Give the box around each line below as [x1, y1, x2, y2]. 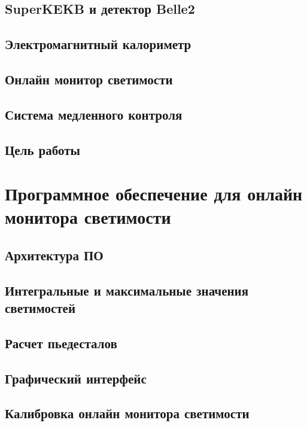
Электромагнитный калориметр [5, 35, 192, 53]
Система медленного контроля [5, 105, 183, 123]
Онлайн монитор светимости [5, 69, 173, 88]
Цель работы [5, 140, 80, 159]
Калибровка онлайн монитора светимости [5, 404, 250, 422]
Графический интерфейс [5, 369, 147, 387]
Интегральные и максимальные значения [5, 281, 249, 299]
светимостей [5, 299, 75, 317]
